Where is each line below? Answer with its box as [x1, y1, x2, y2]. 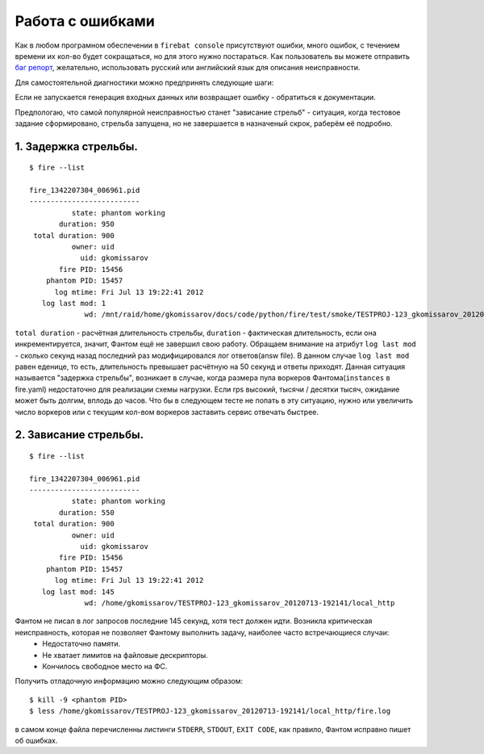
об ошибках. [15, 735, 58, 745]
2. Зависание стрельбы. [15, 428, 144, 442]
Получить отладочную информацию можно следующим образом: [15, 677, 244, 686]
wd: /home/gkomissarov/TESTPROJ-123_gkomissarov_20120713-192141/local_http [84, 598, 395, 607]
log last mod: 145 [41, 587, 115, 597]
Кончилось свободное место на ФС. [42, 661, 168, 671]
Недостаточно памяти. [42, 639, 121, 649]
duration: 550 [59, 508, 115, 517]
